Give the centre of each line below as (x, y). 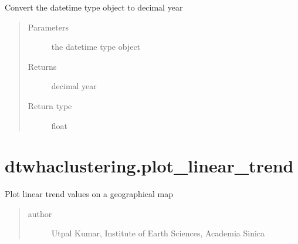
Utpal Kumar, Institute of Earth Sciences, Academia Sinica (158, 233)
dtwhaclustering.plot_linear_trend (149, 166)
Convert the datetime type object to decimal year (94, 7)
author (40, 213)
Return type (50, 105)
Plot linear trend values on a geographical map (89, 194)
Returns (42, 66)
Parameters (48, 27)
